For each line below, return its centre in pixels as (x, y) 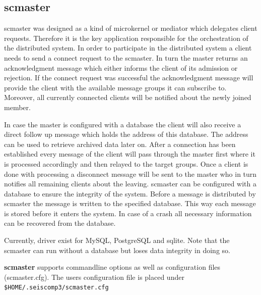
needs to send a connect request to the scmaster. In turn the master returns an (126, 57)
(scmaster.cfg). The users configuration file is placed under (94, 277)
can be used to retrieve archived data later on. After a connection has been (120, 144)
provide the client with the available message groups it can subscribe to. (115, 87)
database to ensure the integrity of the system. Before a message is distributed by (130, 193)
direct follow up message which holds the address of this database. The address (126, 134)
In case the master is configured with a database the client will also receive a (123, 124)
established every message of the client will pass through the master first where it (130, 154)
